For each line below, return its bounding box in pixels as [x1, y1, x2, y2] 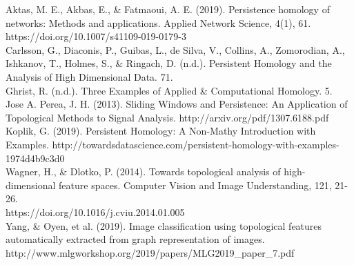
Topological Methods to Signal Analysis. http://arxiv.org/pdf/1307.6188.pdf [6, 110, 329, 124]
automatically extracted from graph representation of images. [6, 232, 265, 246]
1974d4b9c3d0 [6, 150, 65, 165]
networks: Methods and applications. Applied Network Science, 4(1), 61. [6, 15, 311, 30]
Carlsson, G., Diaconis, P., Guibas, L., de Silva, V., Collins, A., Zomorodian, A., [6, 42, 345, 57]
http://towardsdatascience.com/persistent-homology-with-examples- [52, 137, 340, 151]
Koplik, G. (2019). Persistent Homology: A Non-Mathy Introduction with [6, 124, 316, 138]
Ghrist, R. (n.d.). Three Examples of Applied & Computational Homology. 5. [6, 83, 333, 97]
